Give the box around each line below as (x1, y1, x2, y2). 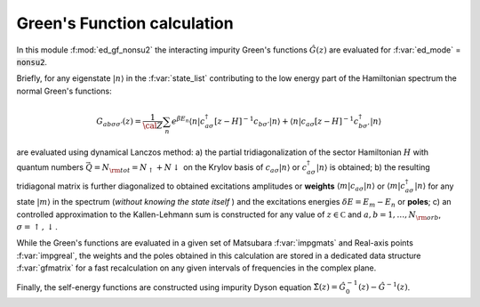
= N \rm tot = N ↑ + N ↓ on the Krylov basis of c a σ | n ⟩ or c (93, 161, 308, 174)
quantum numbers (16, 161, 84, 173)
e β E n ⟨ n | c (172, 115, 205, 126)
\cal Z (142, 121, 164, 131)
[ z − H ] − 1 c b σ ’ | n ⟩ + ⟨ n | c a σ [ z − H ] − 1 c (214, 115, 359, 128)
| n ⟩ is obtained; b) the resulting (316, 161, 430, 173)
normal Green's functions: (16, 85, 113, 96)
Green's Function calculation (16, 13, 235, 33)
